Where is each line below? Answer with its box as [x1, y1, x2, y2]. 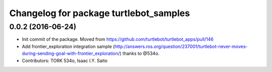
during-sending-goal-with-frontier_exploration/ [22, 50, 120, 56]
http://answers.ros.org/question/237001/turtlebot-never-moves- [114, 43, 248, 49]
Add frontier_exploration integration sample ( [22, 43, 115, 49]
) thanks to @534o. [119, 50, 160, 56]
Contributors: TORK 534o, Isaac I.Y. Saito [22, 57, 108, 63]
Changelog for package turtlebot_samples [9, 8, 190, 19]
